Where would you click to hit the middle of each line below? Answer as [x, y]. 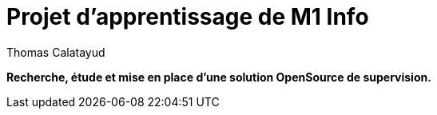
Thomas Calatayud [56, 52]
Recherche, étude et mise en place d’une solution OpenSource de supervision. [219, 77]
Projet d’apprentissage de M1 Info [188, 17]
